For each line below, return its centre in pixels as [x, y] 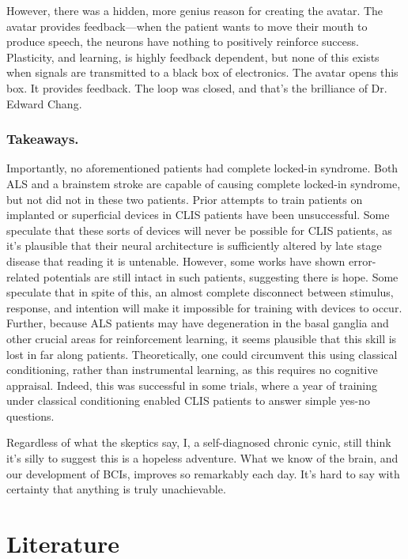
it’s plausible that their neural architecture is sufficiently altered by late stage [194, 246]
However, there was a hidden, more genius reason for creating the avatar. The [195, 10]
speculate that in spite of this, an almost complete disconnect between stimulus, [200, 292]
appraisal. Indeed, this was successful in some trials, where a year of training [192, 385]
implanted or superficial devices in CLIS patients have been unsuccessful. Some [198, 215]
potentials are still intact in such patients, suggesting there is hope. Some [221, 276]
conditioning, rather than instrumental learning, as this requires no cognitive [192, 370]
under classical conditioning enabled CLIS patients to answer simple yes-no [188, 400]
